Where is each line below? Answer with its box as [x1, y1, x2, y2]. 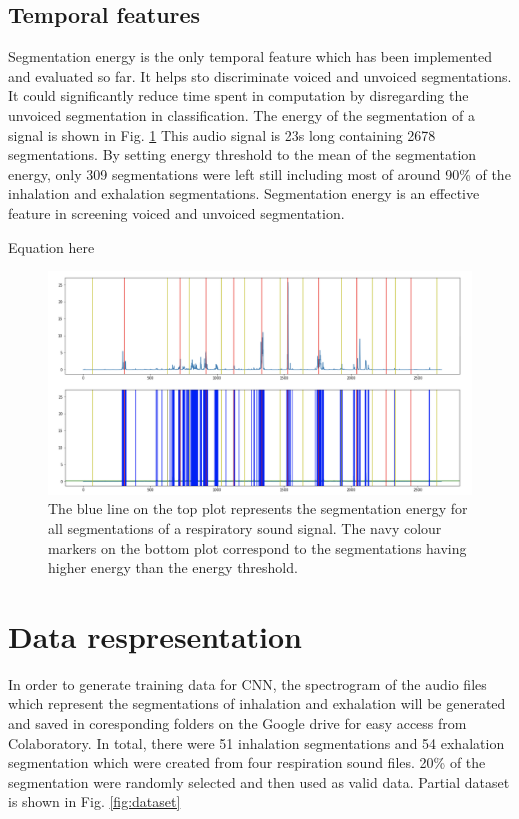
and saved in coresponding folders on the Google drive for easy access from [8, 713, 467, 734]
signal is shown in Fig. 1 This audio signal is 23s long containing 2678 [8, 124, 436, 145]
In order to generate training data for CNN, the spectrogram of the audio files [8, 673, 487, 694]
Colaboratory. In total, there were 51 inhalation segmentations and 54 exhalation [8, 732, 505, 753]
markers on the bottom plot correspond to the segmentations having [48, 537, 467, 558]
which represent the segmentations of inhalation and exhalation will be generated [8, 693, 506, 714]
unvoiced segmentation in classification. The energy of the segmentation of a [8, 104, 475, 125]
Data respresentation [8, 615, 302, 656]
